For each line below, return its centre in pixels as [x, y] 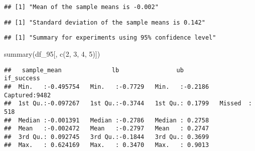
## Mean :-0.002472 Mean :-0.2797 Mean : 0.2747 [107, 129]
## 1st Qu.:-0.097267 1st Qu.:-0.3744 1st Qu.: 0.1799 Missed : [128, 104]
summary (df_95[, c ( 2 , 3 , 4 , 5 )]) [52, 53]
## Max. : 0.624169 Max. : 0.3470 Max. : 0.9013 [107, 145]
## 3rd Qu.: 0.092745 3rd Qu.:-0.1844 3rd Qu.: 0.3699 [107, 137]
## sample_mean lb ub [94, 70]
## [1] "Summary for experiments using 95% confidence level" [110, 38]
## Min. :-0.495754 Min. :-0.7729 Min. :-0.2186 [107, 87]
